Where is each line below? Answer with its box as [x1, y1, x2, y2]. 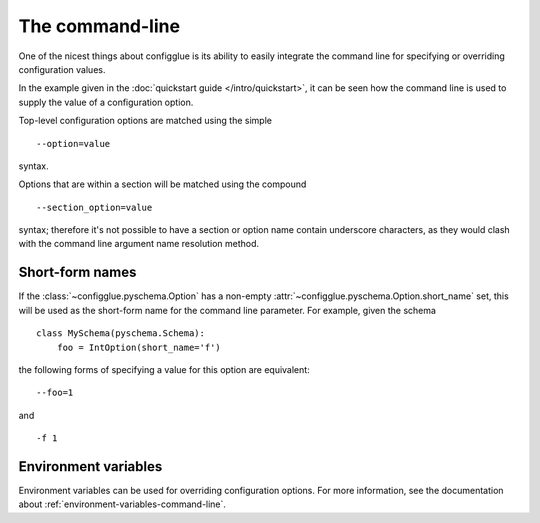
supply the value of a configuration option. [18, 96, 194, 108]
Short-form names [18, 264, 137, 281]
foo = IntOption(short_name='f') [56, 341, 222, 353]
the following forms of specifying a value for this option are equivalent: [18, 363, 310, 375]
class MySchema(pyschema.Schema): [36, 328, 205, 339]
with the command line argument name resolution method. [18, 238, 260, 250]
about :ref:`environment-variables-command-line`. [18, 498, 227, 510]
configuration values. [18, 63, 106, 75]
